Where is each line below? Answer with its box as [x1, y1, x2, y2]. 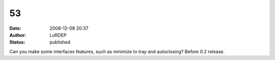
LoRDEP [49, 32, 67, 38]
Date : [9, 25, 21, 31]
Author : [9, 32, 26, 38]
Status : [9, 39, 25, 45]
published [49, 39, 71, 45]
